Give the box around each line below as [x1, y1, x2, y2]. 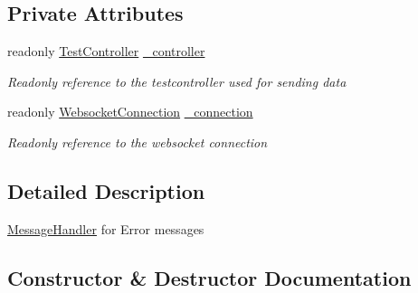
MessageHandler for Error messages [7, 219, 204, 238]
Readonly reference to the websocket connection [7, 132, 268, 151]
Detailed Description [7, 176, 205, 204]
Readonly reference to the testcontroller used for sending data [7, 71, 347, 90]
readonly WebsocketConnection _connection [7, 102, 253, 121]
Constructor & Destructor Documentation [7, 263, 412, 291]
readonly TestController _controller [7, 42, 205, 61]
